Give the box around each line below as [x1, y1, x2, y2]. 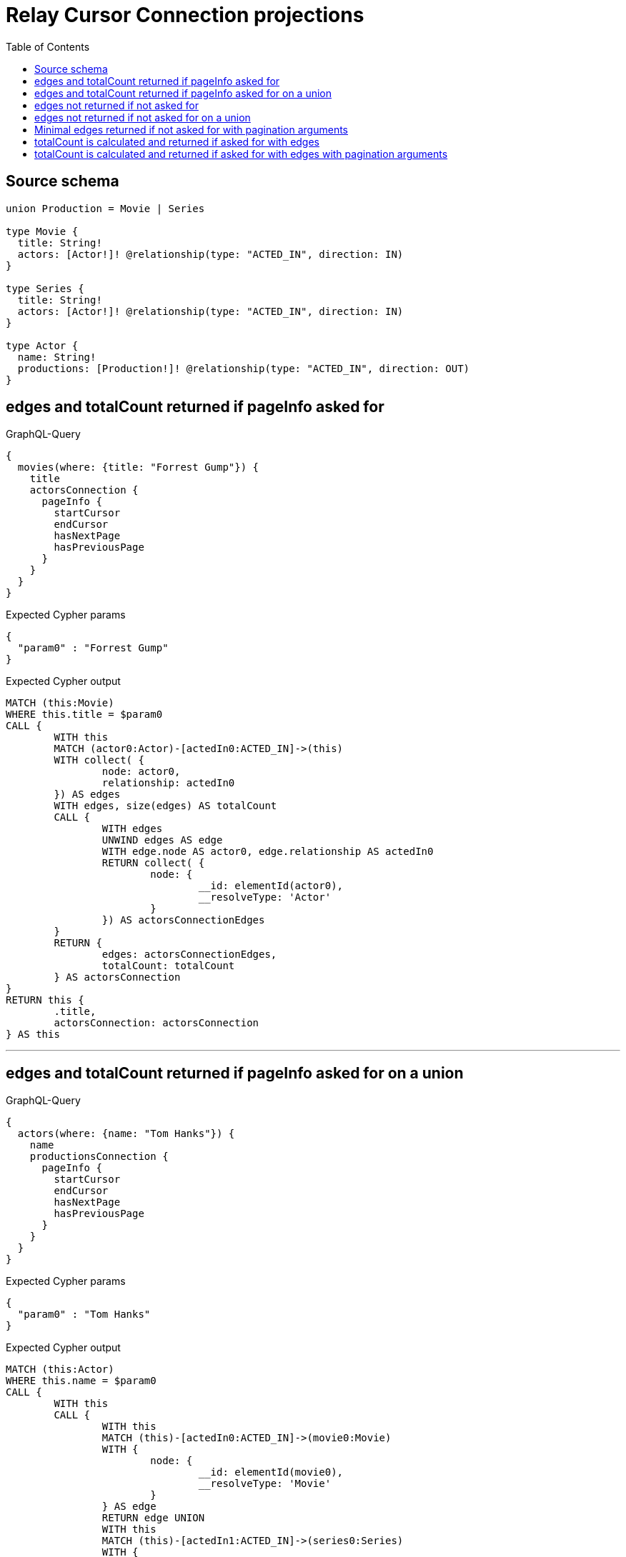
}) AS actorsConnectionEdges [101, 914, 265, 926]
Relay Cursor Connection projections [6, 3, 364, 27]
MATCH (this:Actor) [6, 1363, 114, 1376]
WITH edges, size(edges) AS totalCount [54, 800, 277, 812]
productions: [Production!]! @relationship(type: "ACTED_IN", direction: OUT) [17, 362, 470, 374]
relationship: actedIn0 [101, 777, 235, 789]
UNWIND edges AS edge [101, 834, 223, 846]
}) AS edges [54, 788, 121, 801]
